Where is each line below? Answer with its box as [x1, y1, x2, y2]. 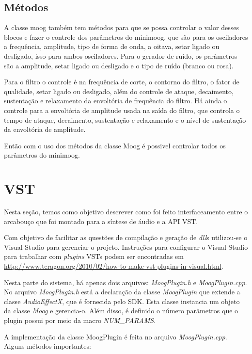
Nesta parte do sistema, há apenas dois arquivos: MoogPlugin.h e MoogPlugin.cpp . [4, 277, 247, 287]
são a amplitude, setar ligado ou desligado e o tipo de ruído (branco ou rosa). [4, 60, 234, 70]
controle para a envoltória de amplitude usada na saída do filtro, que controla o [4, 105, 240, 115]
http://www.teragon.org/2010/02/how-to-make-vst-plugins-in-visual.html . [4, 261, 223, 271]
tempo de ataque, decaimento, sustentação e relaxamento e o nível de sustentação [4, 114, 246, 125]
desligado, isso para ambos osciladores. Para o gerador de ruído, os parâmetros [4, 50, 237, 61]
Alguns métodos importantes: [4, 341, 91, 351]
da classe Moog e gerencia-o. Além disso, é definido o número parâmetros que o [4, 306, 238, 316]
